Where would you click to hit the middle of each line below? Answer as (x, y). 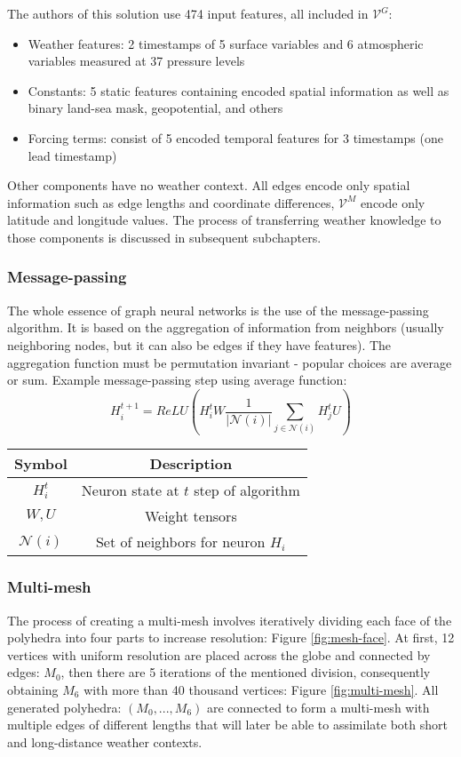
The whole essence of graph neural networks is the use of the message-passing (218, 310)
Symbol (41, 464)
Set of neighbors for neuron (180, 542)
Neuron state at (130, 490)
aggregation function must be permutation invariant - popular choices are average (230, 362)
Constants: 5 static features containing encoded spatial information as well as (238, 90)
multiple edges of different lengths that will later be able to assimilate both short (227, 725)
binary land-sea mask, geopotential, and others (155, 108)
